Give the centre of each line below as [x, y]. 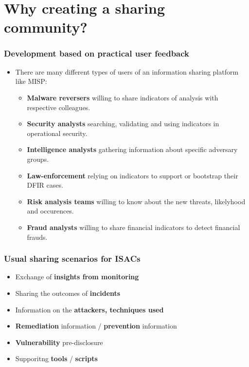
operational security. [57, 133]
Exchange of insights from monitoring [77, 277]
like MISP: [31, 81]
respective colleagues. [59, 107]
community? [46, 27]
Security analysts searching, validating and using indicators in [123, 124]
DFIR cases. [45, 185]
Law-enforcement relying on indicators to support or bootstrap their [133, 175]
